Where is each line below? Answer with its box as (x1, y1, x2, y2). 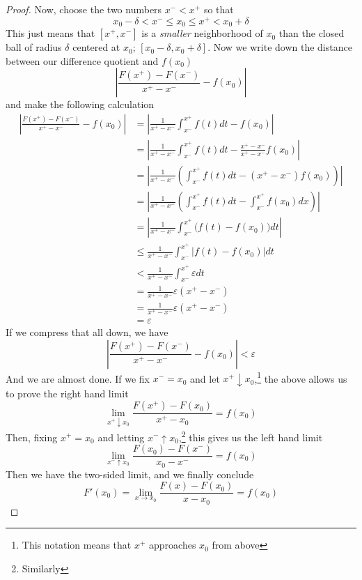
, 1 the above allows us (254, 369, 347, 386)
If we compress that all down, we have (6, 325, 168, 339)
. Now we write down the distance (207, 40, 352, 54)
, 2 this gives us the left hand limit (178, 427, 323, 444)
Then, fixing (6, 429, 58, 444)
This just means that (6, 26, 95, 40)
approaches (149, 537, 196, 552)
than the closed (278, 26, 345, 40)
